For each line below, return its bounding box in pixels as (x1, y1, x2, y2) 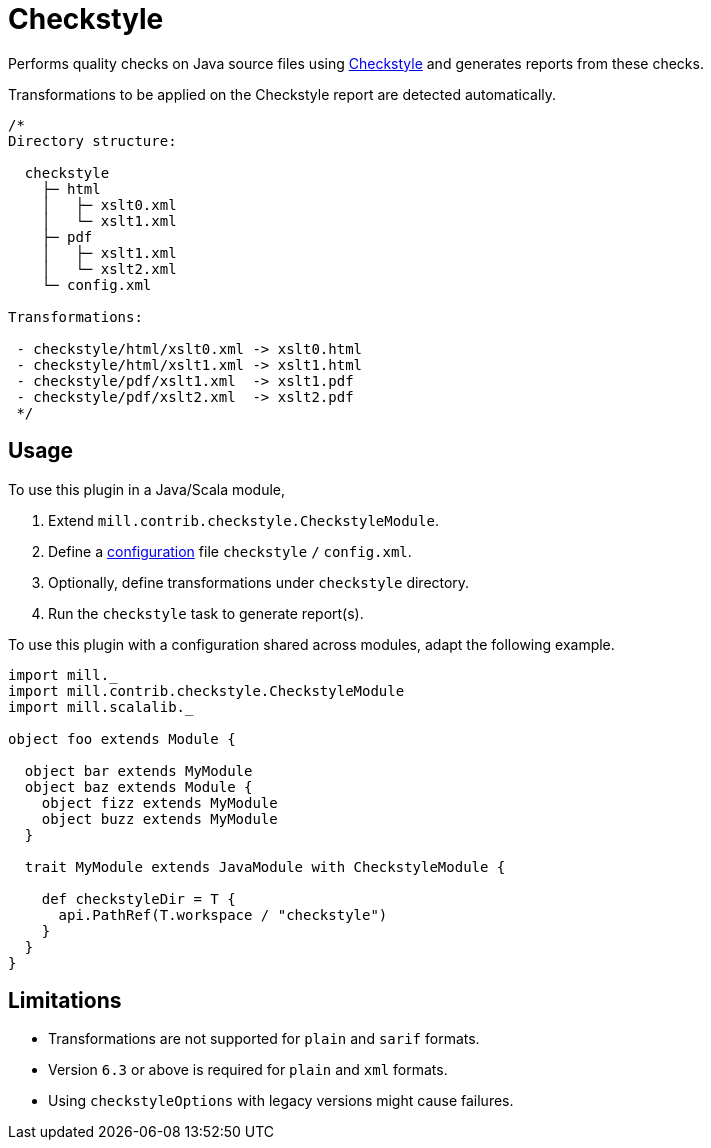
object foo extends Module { (8, 730, 236, 747)
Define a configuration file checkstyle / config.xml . (48, 542, 412, 560)
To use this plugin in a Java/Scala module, (8, 480, 286, 498)
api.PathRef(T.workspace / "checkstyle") (58, 906, 388, 923)
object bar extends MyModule (24, 762, 253, 779)
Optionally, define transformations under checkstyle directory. (48, 573, 470, 591)
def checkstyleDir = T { (41, 890, 236, 907)
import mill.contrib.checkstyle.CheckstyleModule (8, 682, 405, 699)
